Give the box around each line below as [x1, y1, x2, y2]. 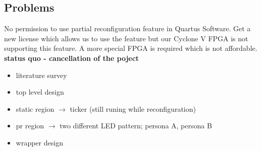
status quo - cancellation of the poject [4, 52, 139, 63]
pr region [16, 120, 44, 131]
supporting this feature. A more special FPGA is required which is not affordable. [4, 43, 257, 53]
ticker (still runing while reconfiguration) [70, 103, 196, 114]
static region [16, 103, 55, 114]
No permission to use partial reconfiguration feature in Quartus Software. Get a [4, 23, 251, 34]
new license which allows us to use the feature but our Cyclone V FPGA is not [4, 33, 248, 43]
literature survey [16, 69, 67, 80]
